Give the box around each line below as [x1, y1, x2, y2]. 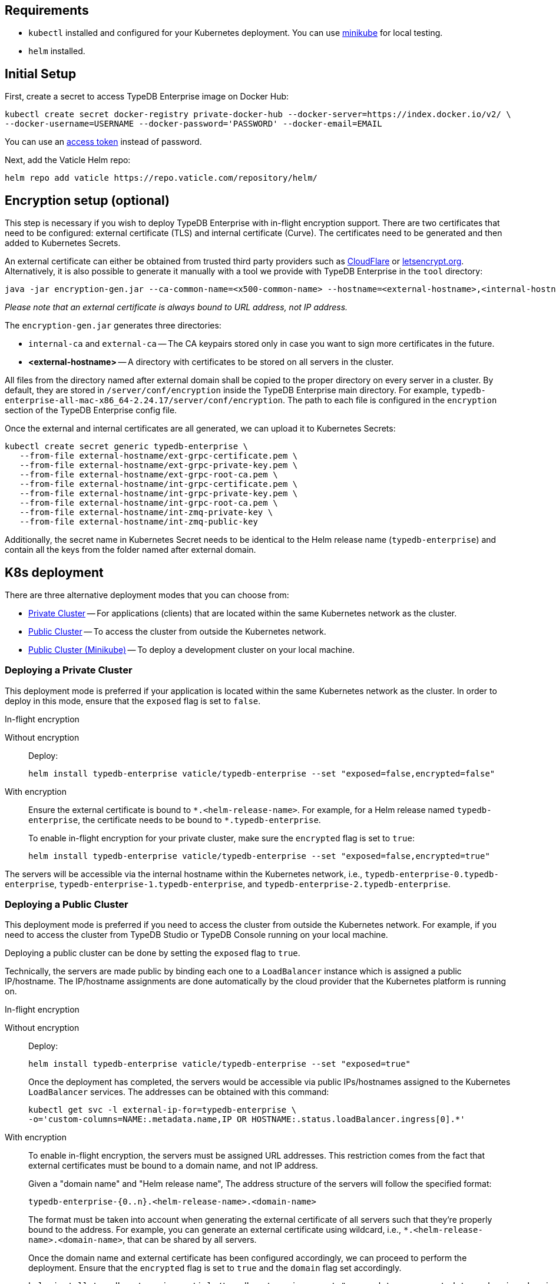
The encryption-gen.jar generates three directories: [5, 320, 221, 331]
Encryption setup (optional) [5, 193, 170, 208]
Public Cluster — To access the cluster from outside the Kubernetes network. [28, 626, 326, 636]
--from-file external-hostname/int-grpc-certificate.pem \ [19, 479, 298, 489]
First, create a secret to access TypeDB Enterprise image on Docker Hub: [5, 91, 289, 102]
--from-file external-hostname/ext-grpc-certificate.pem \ [19, 451, 298, 461]
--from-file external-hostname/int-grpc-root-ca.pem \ [19, 498, 278, 508]
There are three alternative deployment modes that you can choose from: [5, 589, 289, 600]
